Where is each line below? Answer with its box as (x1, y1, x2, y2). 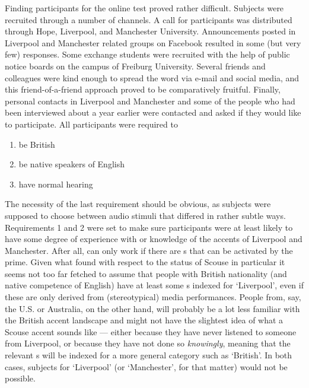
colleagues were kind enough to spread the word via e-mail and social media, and (5, 71, 300, 84)
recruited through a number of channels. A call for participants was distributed (5, 13, 292, 26)
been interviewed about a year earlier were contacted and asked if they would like (5, 106, 301, 119)
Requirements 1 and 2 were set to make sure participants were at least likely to (5, 221, 293, 233)
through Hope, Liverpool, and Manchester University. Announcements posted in (5, 25, 296, 37)
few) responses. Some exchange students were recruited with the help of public (5, 48, 290, 61)
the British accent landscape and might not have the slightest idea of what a (5, 314, 283, 326)
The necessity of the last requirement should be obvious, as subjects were (5, 198, 271, 210)
